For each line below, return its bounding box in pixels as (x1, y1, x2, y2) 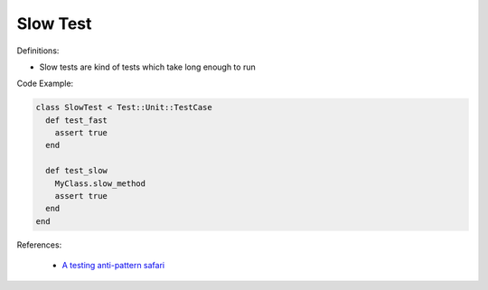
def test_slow (45, 165, 108, 176)
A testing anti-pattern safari (61, 260, 165, 271)
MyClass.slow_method (54, 178, 146, 189)
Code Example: (16, 78, 74, 89)
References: (16, 239, 62, 250)
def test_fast (45, 115, 108, 126)
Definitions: (16, 45, 60, 56)
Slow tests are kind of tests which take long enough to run (39, 61, 257, 72)
